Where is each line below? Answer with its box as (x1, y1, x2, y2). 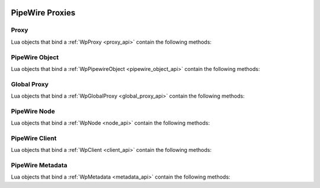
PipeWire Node (11, 107, 56, 115)
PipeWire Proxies (11, 8, 76, 18)
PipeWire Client (11, 134, 57, 142)
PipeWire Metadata (11, 161, 68, 170)
